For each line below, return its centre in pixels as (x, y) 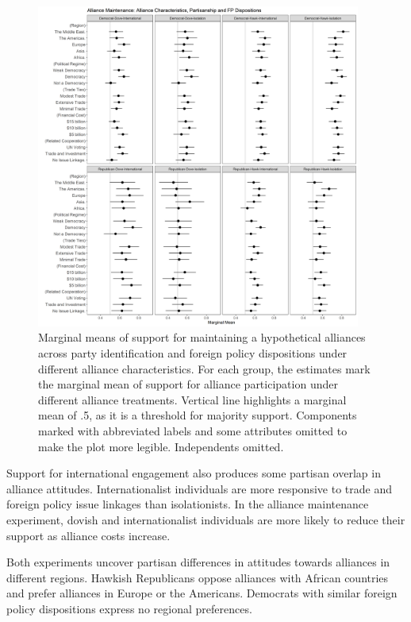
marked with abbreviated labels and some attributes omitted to (193, 430)
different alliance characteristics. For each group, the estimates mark (204, 368)
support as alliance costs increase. (88, 535)
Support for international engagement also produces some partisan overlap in (194, 473)
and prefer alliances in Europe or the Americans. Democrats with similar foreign (202, 593)
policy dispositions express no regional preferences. (129, 608)
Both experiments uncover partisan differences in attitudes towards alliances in (198, 562)
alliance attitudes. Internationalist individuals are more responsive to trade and (199, 488)
